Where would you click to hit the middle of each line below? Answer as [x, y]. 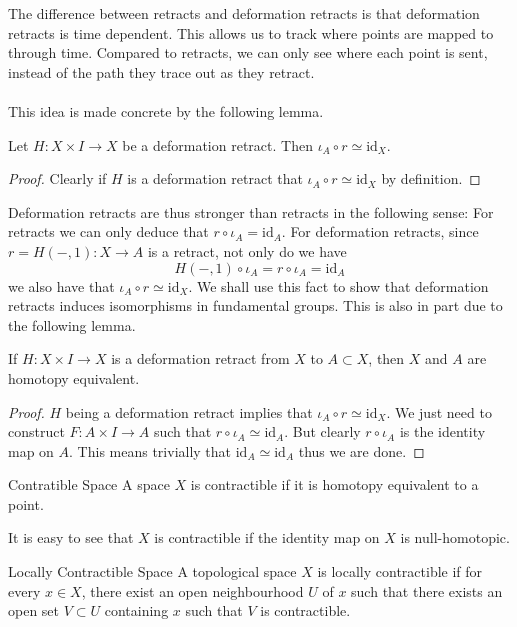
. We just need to [439, 411]
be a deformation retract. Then [217, 144]
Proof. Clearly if [57, 178]
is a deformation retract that [215, 178]
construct [36, 431]
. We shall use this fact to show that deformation [338, 285]
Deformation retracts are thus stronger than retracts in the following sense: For [251, 211]
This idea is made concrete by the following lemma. [166, 110]
